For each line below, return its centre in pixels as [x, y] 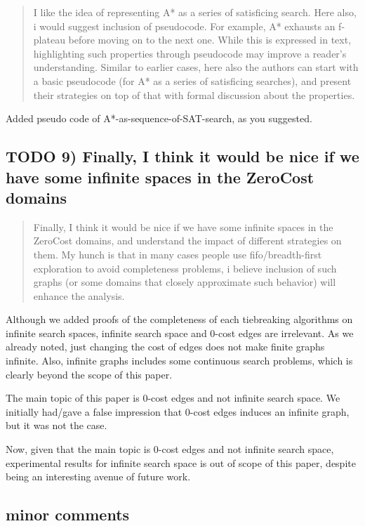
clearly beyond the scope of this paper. [89, 374]
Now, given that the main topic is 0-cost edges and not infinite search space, [170, 449]
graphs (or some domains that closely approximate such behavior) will [185, 282]
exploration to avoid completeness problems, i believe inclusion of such [185, 268]
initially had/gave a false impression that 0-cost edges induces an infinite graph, [178, 411]
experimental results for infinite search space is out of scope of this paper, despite [181, 462]
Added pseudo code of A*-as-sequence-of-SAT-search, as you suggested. [159, 118]
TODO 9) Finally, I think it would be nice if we [182, 156]
